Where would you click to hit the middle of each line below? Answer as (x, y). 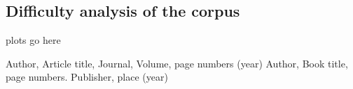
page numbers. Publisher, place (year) (87, 77)
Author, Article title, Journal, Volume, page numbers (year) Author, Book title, (177, 63)
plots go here (33, 40)
